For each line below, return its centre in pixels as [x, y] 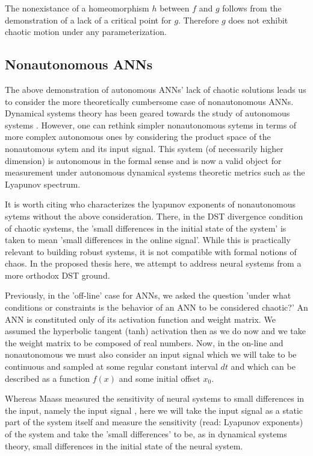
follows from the [252, 8]
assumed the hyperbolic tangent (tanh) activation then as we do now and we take [155, 331]
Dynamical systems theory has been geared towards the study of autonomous [147, 113]
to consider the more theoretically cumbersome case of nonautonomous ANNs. [149, 101]
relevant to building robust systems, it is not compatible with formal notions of [151, 251]
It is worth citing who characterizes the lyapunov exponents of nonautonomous [150, 204]
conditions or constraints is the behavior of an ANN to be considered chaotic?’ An [156, 307]
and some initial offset [160, 378]
